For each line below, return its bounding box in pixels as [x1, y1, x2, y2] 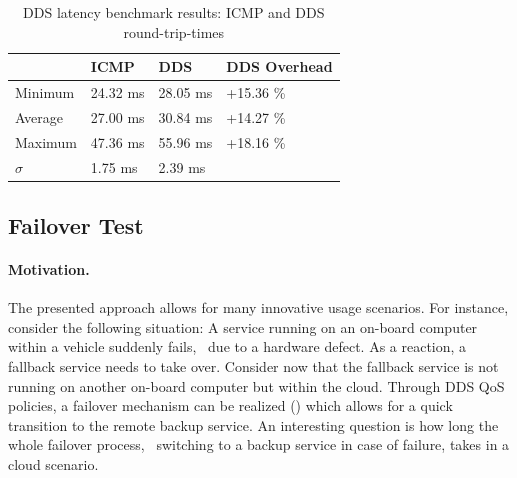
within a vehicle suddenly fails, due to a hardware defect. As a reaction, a [8, 336, 467, 357]
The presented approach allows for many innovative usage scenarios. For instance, [8, 297, 509, 318]
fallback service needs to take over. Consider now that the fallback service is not [8, 356, 499, 377]
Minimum [15, 82, 75, 103]
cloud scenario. [8, 453, 99, 474]
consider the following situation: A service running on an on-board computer [8, 316, 478, 337]
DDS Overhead [226, 56, 333, 77]
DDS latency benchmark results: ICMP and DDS [23, 2, 325, 22]
